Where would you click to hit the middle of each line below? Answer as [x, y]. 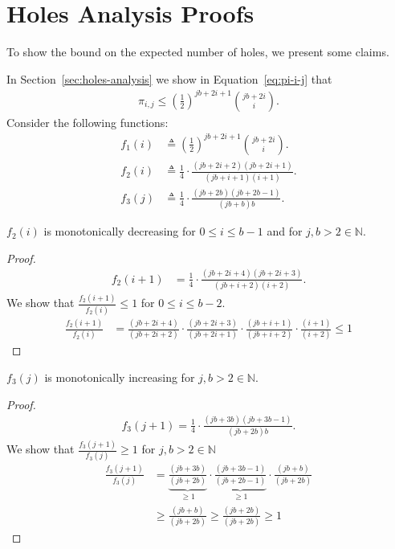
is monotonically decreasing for [120, 231]
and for [285, 231]
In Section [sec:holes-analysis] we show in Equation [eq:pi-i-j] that [169, 78]
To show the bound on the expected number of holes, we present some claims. [198, 52]
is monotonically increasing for [120, 377]
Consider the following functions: [88, 122]
